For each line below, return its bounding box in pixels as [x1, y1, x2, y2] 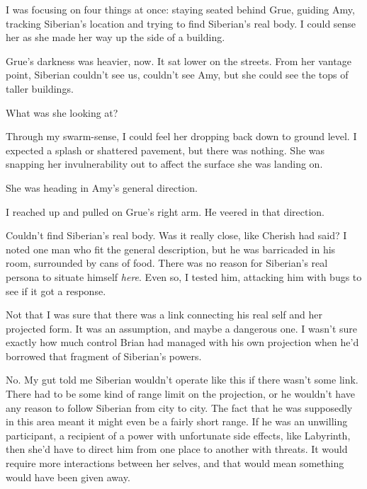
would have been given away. [6, 469, 130, 484]
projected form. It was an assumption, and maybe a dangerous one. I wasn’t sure [6, 321, 358, 335]
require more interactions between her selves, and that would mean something [6, 456, 344, 471]
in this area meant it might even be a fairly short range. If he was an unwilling [6, 414, 348, 429]
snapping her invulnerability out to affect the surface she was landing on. [6, 156, 323, 171]
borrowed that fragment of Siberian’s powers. [6, 348, 202, 363]
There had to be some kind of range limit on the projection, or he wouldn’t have [6, 386, 355, 401]
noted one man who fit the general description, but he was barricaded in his [6, 241, 336, 256]
